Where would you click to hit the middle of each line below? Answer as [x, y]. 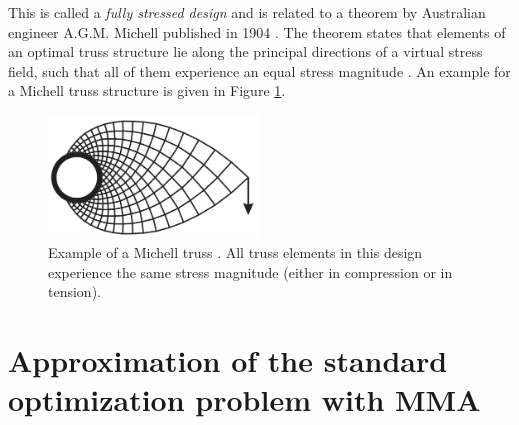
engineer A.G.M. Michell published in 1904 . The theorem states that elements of [257, 31]
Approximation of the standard [228, 360]
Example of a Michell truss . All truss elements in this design [235, 252]
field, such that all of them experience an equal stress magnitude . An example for [259, 70]
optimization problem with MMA [244, 399]
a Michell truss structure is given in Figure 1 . [147, 90]
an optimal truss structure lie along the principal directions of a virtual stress [245, 51]
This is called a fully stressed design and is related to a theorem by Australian [247, 12]
